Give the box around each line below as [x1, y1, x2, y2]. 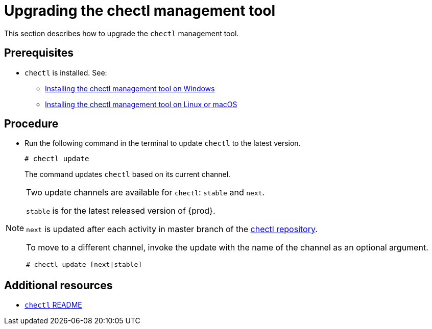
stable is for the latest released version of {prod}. [26, 206, 215, 216]
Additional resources [4, 279, 113, 292]
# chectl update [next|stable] [26, 261, 142, 269]
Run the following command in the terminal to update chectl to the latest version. [25, 139, 301, 148]
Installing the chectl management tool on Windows [45, 84, 215, 93]
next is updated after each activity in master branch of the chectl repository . [26, 224, 318, 235]
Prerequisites [4, 46, 74, 60]
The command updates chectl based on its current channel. [25, 170, 231, 179]
